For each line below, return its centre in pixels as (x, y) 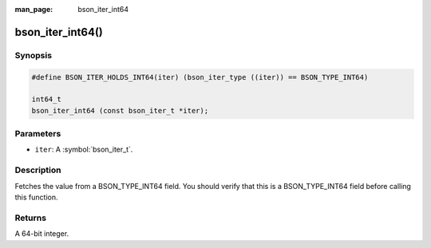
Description (38, 170)
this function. (36, 197)
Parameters (38, 134)
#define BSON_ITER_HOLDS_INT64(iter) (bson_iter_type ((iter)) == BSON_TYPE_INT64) (200, 77)
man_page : (34, 9)
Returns (31, 218)
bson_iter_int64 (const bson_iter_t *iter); (120, 110)
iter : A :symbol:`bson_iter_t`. (84, 150)
